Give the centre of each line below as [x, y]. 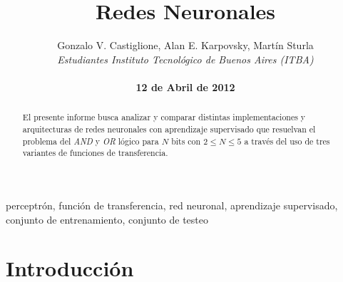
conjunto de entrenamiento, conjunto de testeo [107, 219]
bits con [186, 141]
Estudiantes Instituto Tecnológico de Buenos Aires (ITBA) [185, 59]
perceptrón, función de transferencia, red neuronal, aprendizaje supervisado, [172, 205]
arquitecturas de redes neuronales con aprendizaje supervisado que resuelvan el [169, 129]
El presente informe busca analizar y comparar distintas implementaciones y [164, 117]
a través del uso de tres [287, 141]
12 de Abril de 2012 [185, 87]
